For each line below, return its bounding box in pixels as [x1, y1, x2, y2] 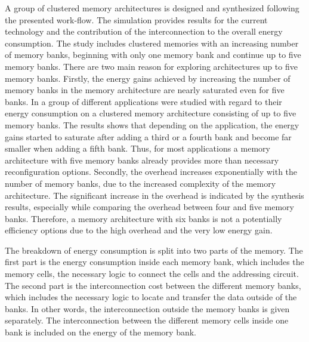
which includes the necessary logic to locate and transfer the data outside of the [5, 291, 297, 303]
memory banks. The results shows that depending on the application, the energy [5, 118, 299, 131]
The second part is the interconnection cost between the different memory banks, [5, 279, 301, 291]
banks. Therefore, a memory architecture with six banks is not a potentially [5, 212, 282, 224]
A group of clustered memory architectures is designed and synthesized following [5, 2, 299, 14]
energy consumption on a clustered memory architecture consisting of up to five [5, 107, 296, 119]
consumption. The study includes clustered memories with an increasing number [5, 36, 299, 49]
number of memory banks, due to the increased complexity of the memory [5, 177, 276, 189]
